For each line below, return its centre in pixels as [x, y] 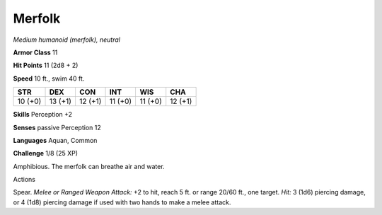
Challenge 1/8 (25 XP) [45, 153]
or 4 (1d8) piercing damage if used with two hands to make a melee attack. [122, 202]
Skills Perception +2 [43, 115]
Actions [24, 180]
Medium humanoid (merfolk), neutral [66, 40]
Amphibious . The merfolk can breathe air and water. [89, 166]
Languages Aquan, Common [55, 140]
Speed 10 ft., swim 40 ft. [49, 79]
